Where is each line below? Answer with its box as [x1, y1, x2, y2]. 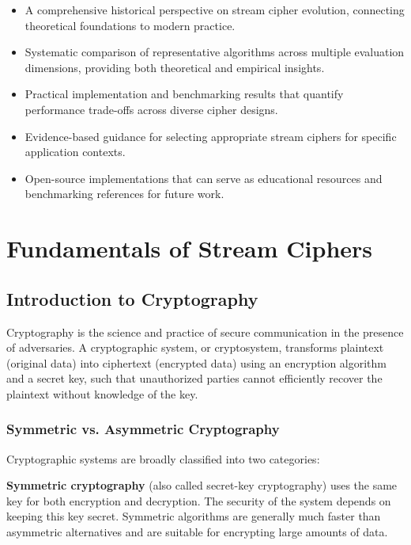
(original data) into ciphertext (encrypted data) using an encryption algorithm [6, 354, 387, 371]
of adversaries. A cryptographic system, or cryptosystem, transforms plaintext [6, 339, 384, 356]
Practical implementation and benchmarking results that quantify [25, 86, 344, 102]
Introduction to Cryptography [6, 286, 258, 311]
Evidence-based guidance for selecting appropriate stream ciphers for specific [25, 128, 397, 144]
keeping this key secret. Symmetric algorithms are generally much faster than [6, 508, 381, 524]
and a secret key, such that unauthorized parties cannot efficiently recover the [6, 370, 383, 387]
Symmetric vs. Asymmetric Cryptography [6, 419, 280, 439]
